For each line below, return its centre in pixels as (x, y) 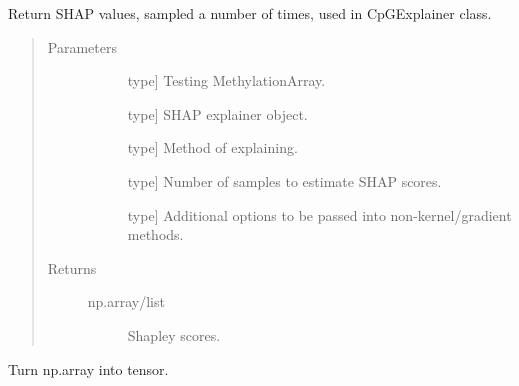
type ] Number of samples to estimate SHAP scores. (284, 180)
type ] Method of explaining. (212, 147)
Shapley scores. (174, 334)
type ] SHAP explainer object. (217, 113)
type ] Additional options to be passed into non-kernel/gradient (319, 214)
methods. (155, 234)
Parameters (82, 46)
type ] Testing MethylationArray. (226, 80)
